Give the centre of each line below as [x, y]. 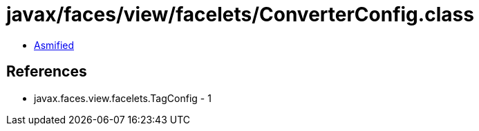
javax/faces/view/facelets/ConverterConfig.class [240, 14]
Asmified [54, 45]
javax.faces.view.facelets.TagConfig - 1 [123, 98]
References [47, 72]
